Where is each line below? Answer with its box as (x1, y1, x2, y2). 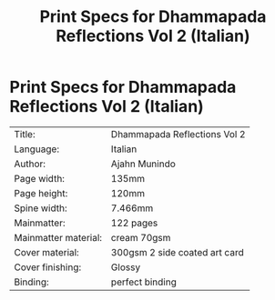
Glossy (110, 261, 141, 274)
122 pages (110, 216, 158, 229)
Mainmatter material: (14, 231, 103, 244)
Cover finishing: (14, 261, 82, 274)
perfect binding (110, 275, 178, 288)
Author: (14, 157, 46, 170)
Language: (14, 143, 60, 155)
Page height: (14, 186, 68, 199)
